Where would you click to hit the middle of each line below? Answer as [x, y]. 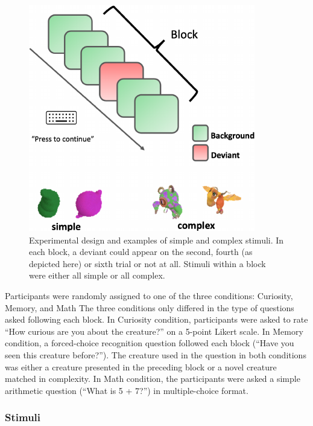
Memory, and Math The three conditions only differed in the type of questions [150, 307]
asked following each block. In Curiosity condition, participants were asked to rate [156, 319]
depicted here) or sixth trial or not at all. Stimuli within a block [147, 263]
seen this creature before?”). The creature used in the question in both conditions [156, 354]
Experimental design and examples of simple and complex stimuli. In [156, 240]
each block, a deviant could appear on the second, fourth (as [141, 252]
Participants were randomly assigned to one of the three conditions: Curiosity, [149, 295]
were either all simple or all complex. [97, 275]
